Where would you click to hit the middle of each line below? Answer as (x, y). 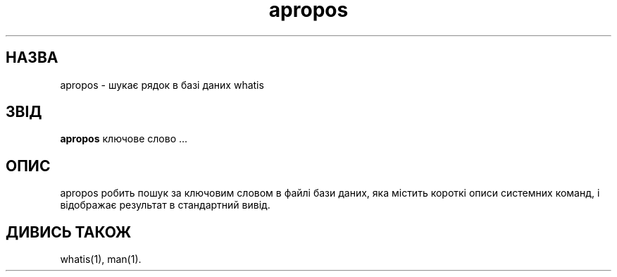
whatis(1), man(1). (101, 259)
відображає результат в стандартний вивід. (165, 205)
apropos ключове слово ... (124, 139)
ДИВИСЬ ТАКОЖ (69, 232)
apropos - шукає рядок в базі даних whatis (162, 85)
